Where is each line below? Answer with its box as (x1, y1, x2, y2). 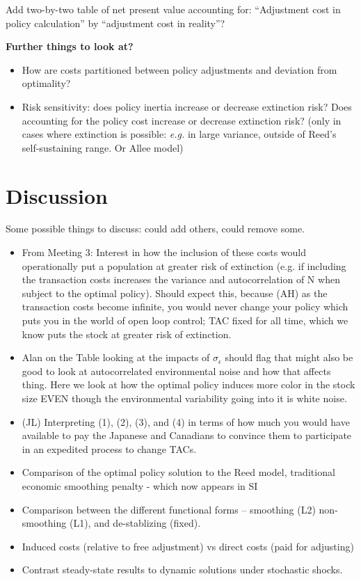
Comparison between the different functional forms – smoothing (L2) (22, 502, 316, 516)
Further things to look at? (6, 39, 134, 54)
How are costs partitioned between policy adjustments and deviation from (22, 62, 337, 77)
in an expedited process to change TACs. (22, 441, 197, 456)
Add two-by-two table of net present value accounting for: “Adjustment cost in (6, 2, 341, 16)
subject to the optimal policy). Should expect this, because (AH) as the (22, 285, 328, 300)
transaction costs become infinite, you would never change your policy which (22, 299, 348, 314)
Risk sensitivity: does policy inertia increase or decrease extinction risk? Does (22, 99, 352, 113)
